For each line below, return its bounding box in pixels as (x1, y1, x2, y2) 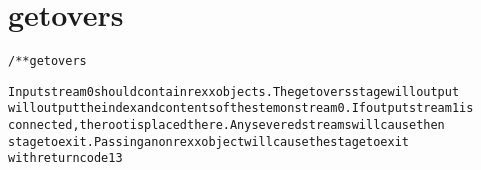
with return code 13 (8, 151, 123, 166)
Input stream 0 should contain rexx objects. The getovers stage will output (8, 84, 460, 99)
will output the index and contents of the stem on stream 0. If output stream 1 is (8, 101, 474, 116)
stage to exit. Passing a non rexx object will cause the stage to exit (8, 134, 409, 149)
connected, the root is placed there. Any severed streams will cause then (8, 118, 445, 133)
